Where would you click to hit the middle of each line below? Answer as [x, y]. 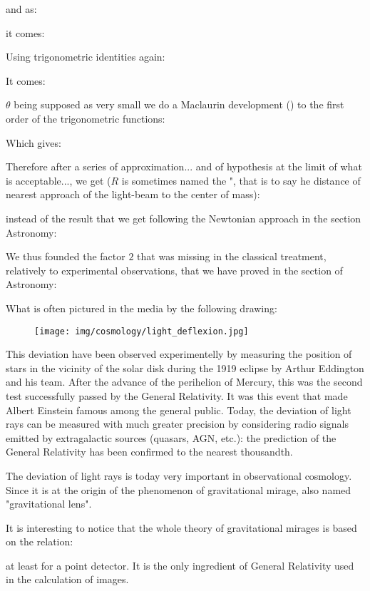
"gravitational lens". [49, 504]
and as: [21, 9]
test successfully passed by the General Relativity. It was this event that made [177, 395]
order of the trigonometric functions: [86, 118]
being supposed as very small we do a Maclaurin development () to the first [179, 104]
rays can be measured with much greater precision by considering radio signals [177, 424]
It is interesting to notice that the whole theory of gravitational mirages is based [181, 527]
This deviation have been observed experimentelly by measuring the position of [179, 354]
